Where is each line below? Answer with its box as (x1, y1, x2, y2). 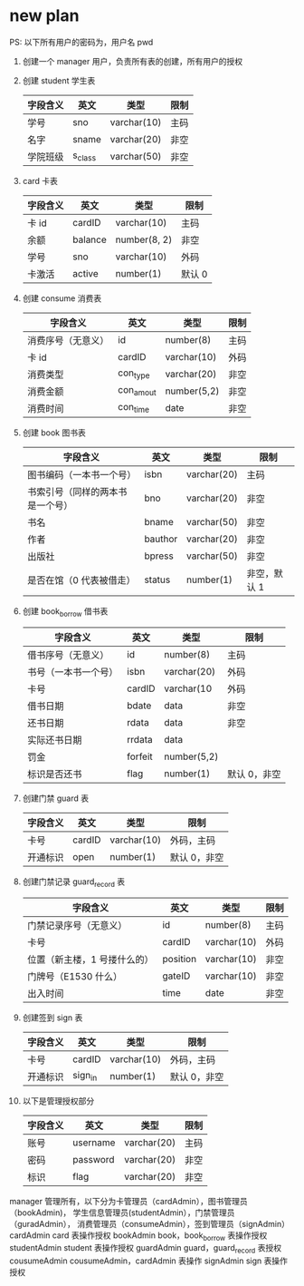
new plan (9, 5, 80, 26)
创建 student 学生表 (22, 74, 96, 86)
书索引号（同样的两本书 (26, 485, 128, 498)
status (144, 573, 171, 586)
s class (71, 149, 97, 163)
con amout (117, 384, 157, 398)
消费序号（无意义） (26, 334, 109, 346)
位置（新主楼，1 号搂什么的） (26, 953, 154, 966)
